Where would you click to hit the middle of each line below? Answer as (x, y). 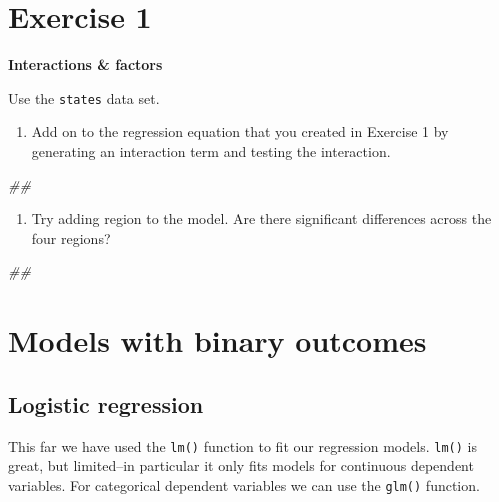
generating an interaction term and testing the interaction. (211, 150)
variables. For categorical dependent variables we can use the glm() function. (244, 484)
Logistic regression (106, 403)
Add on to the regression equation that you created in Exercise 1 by (240, 131)
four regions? (71, 237)
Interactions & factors (85, 64)
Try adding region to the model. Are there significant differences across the (261, 218)
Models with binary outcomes (217, 340)
